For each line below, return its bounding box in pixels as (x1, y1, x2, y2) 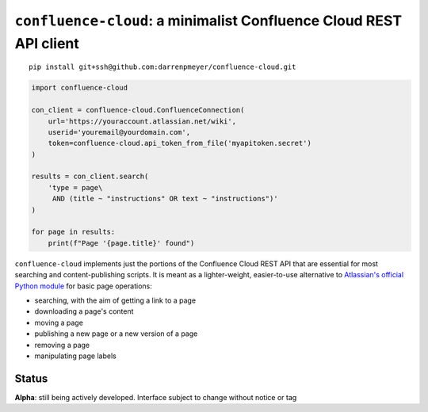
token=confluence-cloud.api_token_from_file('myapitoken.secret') (48, 139, 312, 148)
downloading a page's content (34, 307, 134, 316)
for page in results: (31, 227, 116, 237)
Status (14, 372, 48, 385)
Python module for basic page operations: (14, 281, 152, 291)
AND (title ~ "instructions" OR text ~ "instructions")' (52, 194, 278, 204)
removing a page (34, 340, 90, 349)
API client (14, 34, 79, 52)
